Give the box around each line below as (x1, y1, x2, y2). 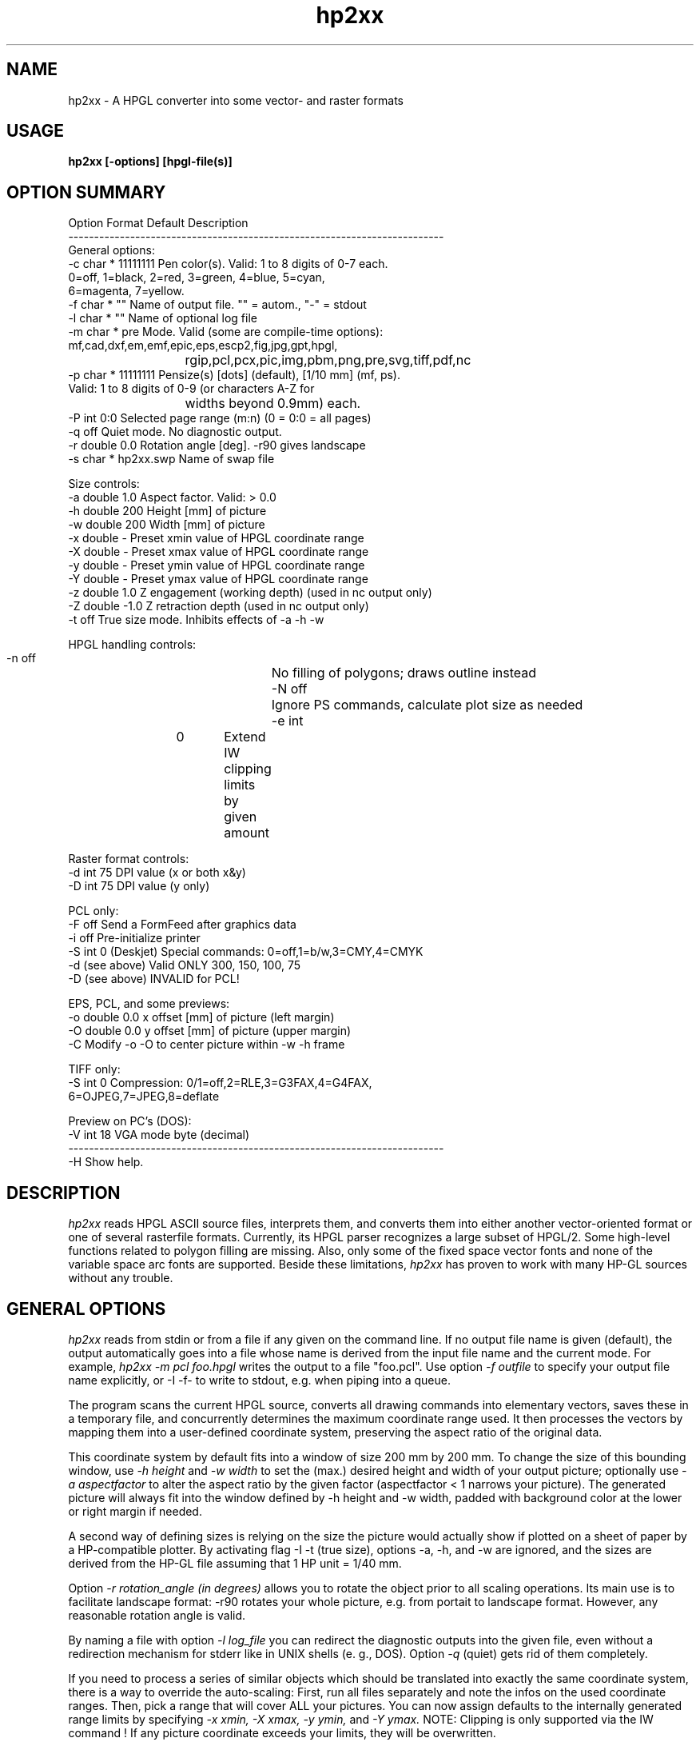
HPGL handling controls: (68, 637, 197, 652)
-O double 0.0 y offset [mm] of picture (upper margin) (68, 1024, 352, 1038)
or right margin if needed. (68, 1504, 202, 1518)
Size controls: (68, 477, 140, 491)
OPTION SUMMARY (6, 182, 166, 202)
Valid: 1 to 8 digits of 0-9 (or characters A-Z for (68, 382, 315, 396)
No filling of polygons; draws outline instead (271, 665, 537, 681)
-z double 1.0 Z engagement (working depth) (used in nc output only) (68, 585, 432, 600)
